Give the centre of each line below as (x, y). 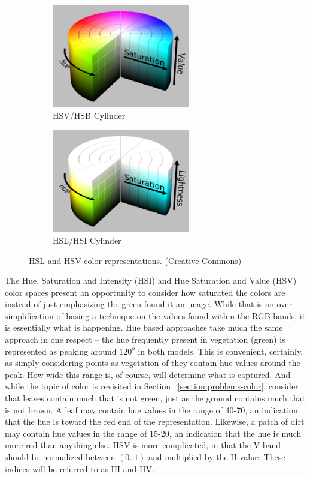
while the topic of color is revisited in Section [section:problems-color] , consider (152, 386)
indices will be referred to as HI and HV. (80, 468)
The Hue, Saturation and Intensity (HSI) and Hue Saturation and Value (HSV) (151, 280)
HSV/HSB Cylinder (89, 115)
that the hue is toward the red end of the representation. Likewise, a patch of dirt (155, 421)
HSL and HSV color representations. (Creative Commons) (135, 260)
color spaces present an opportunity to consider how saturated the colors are (145, 292)
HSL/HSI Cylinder (87, 240)
